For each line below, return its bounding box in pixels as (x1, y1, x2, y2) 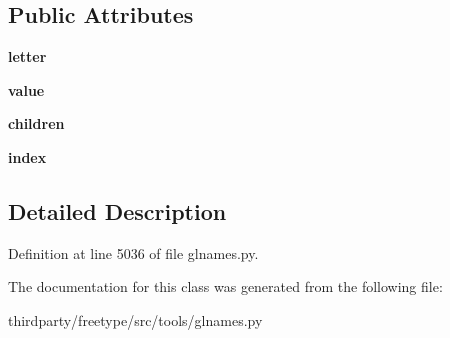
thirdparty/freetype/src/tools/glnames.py (8, 309, 263, 330)
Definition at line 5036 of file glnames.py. (8, 242, 259, 263)
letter (8, 46, 47, 67)
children (8, 113, 65, 134)
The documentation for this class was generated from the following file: (8, 276, 443, 297)
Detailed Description (8, 195, 227, 226)
